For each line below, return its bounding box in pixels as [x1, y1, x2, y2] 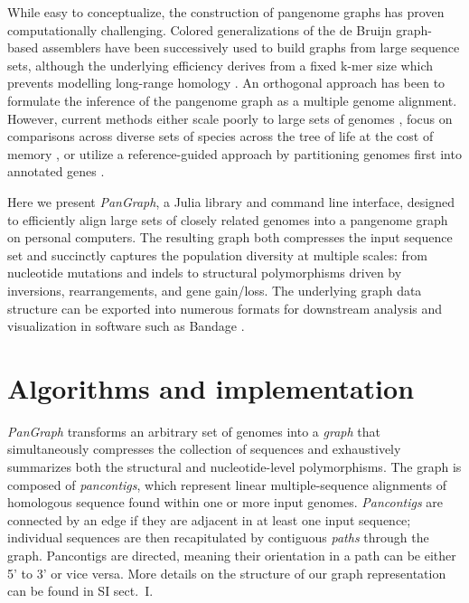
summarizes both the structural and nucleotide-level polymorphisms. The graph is [7, 457, 462, 476]
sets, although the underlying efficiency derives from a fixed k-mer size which [7, 55, 433, 74]
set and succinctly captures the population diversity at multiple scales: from [7, 245, 427, 264]
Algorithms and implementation [7, 369, 415, 406]
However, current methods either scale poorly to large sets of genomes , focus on [7, 108, 453, 127]
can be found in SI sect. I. [7, 581, 154, 600]
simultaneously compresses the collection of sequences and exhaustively [7, 439, 401, 458]
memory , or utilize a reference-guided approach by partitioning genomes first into [7, 144, 462, 163]
